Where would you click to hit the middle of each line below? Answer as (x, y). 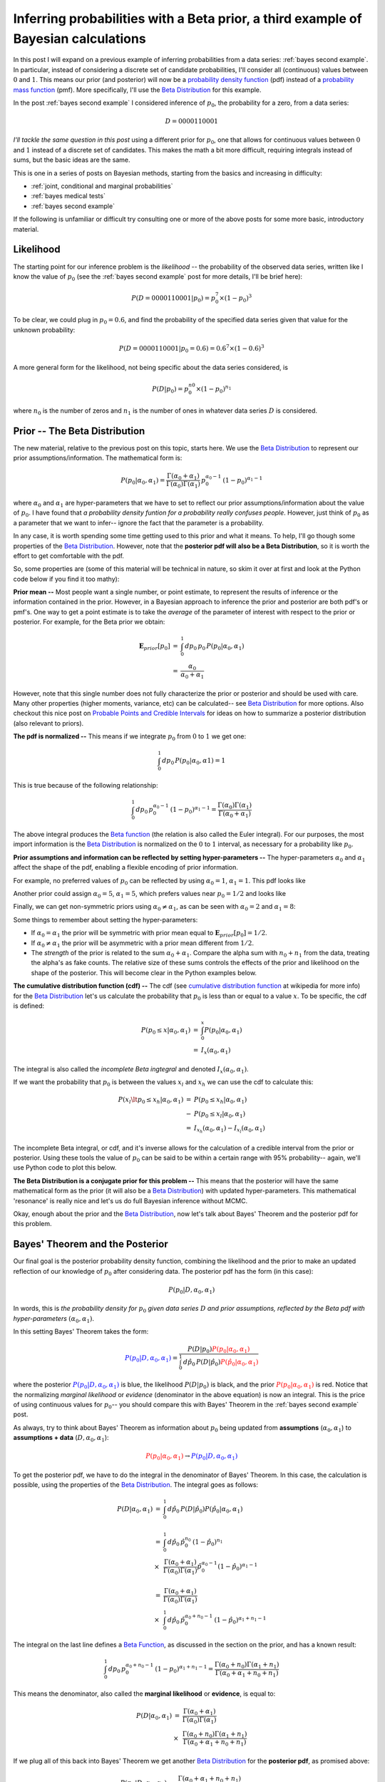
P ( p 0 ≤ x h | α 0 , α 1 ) (220, 1100)
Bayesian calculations (79, 38)
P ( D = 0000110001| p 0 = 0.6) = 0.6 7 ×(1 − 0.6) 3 (191, 349)
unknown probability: (44, 330)
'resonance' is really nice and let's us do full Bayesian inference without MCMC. (130, 1200)
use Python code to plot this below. (65, 1168)
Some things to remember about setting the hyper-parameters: (106, 920)
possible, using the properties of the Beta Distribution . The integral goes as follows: (136, 1485)
